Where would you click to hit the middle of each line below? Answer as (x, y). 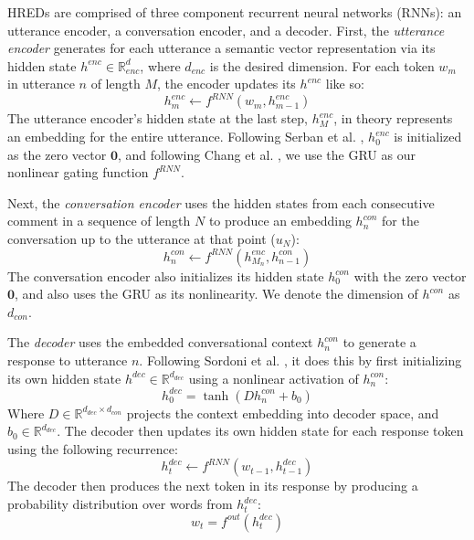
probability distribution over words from (120, 504)
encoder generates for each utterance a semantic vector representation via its (221, 48)
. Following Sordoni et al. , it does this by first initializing (300, 360)
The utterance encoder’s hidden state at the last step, (158, 118)
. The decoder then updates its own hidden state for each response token (260, 431)
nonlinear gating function (78, 172)
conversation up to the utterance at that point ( (142, 239)
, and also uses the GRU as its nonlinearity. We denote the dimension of (216, 294)
